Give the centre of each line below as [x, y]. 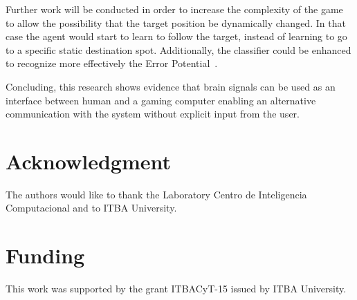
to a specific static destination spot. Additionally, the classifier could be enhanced [178, 49]
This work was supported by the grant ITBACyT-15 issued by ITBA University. [176, 289]
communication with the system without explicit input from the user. [153, 114]
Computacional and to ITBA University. [91, 208]
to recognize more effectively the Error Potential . [112, 63]
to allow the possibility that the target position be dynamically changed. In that [176, 22]
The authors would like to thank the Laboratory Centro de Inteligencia [156, 194]
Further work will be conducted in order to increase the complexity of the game [174, 9]
